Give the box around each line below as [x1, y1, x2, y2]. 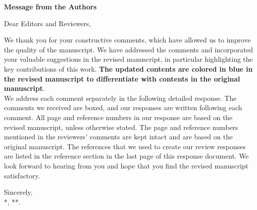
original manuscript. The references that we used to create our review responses [4, 141, 246, 151]
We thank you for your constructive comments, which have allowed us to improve [4, 35, 251, 45]
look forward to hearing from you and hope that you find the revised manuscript [4, 160, 249, 170]
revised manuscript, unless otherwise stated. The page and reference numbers [4, 122, 238, 132]
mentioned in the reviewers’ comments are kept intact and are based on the [4, 131, 233, 142]
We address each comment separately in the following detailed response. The [4, 92, 237, 103]
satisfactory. [4, 170, 40, 180]
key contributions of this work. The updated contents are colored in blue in [4, 63, 253, 74]
